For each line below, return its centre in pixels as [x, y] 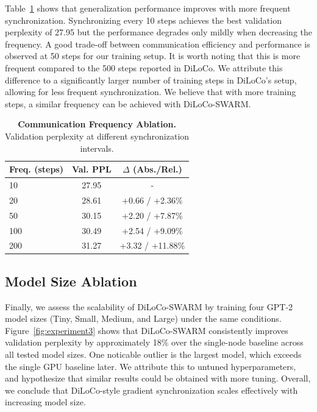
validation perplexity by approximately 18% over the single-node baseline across [154, 342]
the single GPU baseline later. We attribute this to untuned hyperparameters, [151, 366]
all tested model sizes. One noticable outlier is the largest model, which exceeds [153, 354]
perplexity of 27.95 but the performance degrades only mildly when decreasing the [158, 32]
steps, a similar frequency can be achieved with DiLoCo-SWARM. [128, 103]
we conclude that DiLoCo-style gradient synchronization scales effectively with [151, 390]
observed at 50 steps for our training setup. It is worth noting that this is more [153, 56]
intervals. [97, 148]
